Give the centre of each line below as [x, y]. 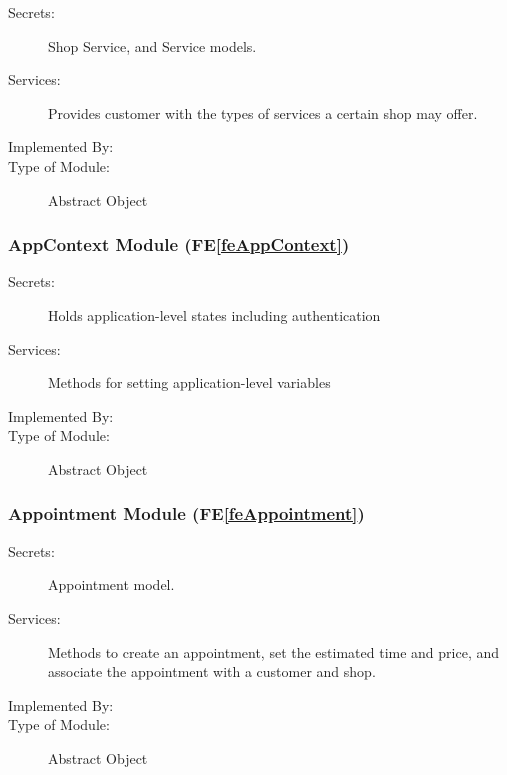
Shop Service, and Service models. [152, 45]
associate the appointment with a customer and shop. [212, 671]
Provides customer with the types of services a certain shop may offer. [263, 112]
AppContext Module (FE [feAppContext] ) [179, 244]
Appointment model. [111, 584]
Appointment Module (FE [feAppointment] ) [186, 513]
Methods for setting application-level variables [189, 382]
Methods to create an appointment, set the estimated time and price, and [274, 651]
